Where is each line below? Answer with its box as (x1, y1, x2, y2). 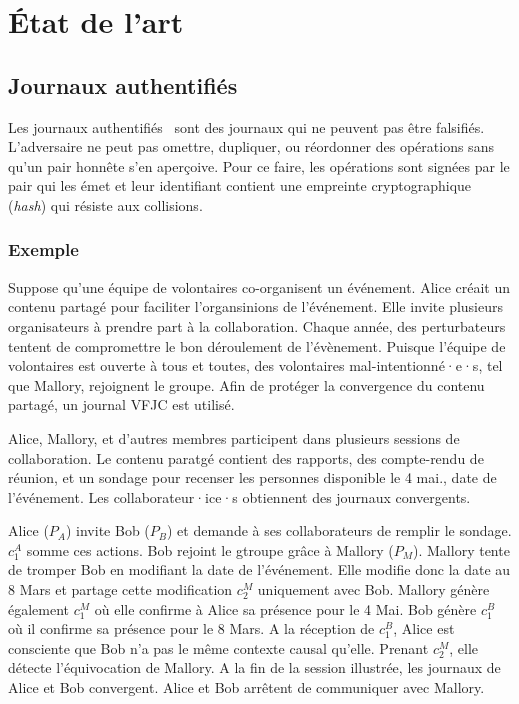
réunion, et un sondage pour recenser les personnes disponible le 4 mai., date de (8, 467, 497, 488)
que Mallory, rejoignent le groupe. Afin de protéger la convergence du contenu (8, 374, 485, 395)
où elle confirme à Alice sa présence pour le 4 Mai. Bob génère (94, 598, 477, 619)
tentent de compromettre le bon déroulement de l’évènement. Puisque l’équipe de (8, 335, 506, 356)
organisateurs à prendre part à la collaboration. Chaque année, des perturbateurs (8, 315, 506, 336)
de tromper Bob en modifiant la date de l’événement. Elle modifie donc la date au (8, 559, 511, 580)
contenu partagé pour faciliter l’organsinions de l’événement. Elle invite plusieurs (8, 296, 504, 317)
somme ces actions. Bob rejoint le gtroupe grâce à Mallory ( (26, 539, 394, 560)
